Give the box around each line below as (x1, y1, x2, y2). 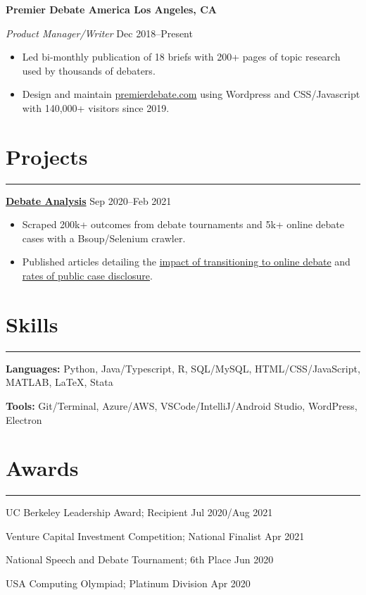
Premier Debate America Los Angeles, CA (6, 2, 217, 16)
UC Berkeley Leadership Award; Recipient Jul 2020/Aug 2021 (6, 505, 273, 520)
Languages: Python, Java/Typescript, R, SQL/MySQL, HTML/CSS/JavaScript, (6, 361, 360, 375)
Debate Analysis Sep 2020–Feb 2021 (6, 193, 172, 208)
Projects (6, 142, 88, 170)
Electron (6, 412, 42, 427)
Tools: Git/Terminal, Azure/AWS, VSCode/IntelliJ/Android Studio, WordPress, (6, 398, 358, 413)
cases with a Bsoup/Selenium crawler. (22, 230, 186, 245)
